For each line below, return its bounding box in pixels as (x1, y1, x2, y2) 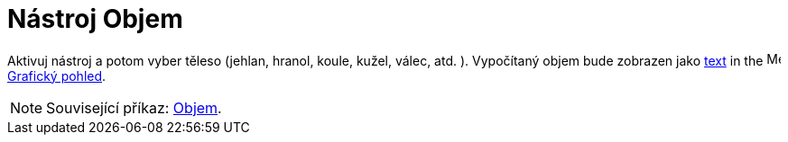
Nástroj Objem (7, 4, 183, 34)
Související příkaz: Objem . (46, 98, 222, 117)
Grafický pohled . (7, 67, 107, 84)
